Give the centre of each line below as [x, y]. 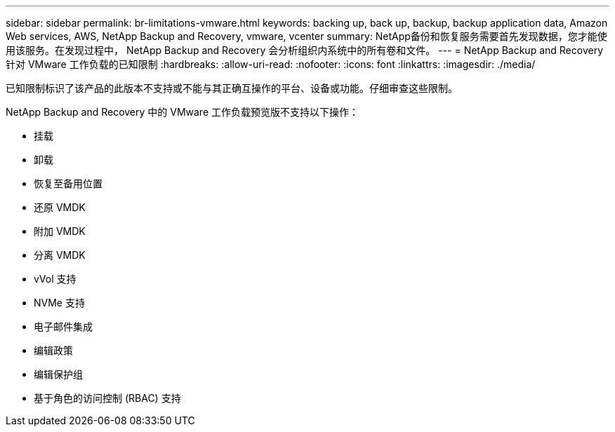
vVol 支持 [55, 279]
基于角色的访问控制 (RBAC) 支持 [107, 398]
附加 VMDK [60, 231]
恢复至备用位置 [68, 183]
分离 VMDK [60, 255]
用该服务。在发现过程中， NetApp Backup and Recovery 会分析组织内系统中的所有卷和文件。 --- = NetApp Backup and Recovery [304, 50]
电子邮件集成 [63, 326]
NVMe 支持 [59, 303]
